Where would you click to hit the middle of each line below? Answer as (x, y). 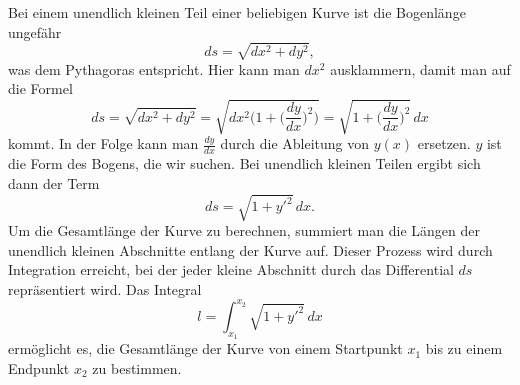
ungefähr (35, 31)
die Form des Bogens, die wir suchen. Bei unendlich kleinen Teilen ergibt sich (244, 163)
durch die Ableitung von (295, 143)
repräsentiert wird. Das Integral (105, 288)
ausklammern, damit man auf (420, 68)
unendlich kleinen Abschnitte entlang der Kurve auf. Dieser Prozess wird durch (250, 249)
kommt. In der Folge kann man (103, 143)
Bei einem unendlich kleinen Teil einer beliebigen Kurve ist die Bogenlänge (237, 12)
